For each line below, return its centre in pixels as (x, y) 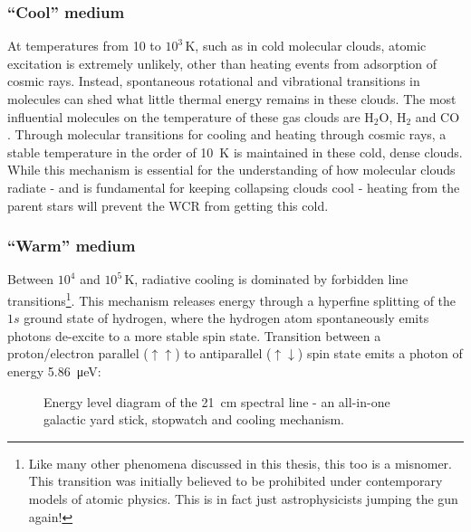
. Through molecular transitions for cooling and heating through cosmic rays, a (227, 134)
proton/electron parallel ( (78, 353)
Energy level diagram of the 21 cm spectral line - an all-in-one (217, 401)
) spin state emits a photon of (380, 353)
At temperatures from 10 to (84, 46)
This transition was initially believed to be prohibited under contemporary (235, 481)
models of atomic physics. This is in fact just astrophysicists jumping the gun (243, 498)
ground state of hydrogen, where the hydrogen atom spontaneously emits (226, 318)
